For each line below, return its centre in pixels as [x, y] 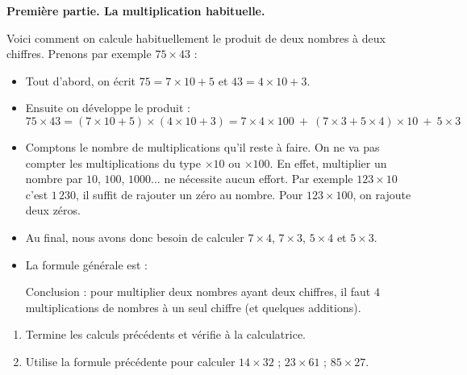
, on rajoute [382, 194]
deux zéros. [53, 210]
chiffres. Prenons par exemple [79, 54]
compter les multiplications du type [113, 162]
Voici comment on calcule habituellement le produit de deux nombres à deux [196, 37]
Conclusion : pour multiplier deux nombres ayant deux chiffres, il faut [198, 292]
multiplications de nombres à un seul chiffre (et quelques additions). [193, 307]
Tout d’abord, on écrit [81, 80]
